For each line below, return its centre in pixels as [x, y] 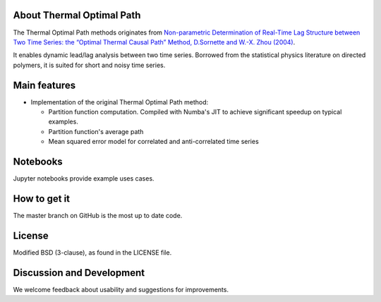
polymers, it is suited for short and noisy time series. [89, 65]
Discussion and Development [79, 273]
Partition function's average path [96, 131]
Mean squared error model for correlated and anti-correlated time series [153, 142]
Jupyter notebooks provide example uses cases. [84, 179]
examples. [64, 122]
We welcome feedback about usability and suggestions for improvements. [121, 289]
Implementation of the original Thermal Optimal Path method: [120, 102]
